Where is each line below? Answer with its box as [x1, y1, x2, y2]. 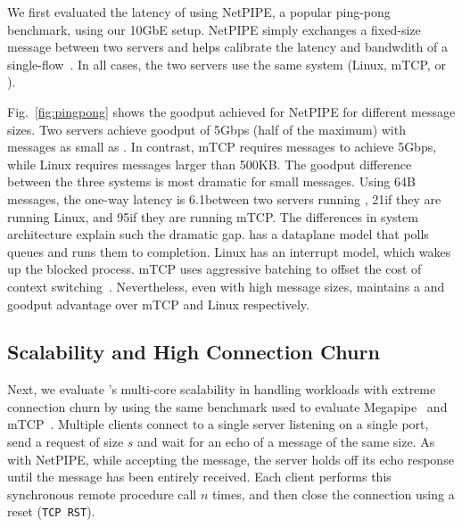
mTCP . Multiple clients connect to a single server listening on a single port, [7, 415, 429, 433]
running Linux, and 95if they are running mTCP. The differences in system [7, 207, 418, 226]
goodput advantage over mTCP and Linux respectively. [7, 294, 309, 313]
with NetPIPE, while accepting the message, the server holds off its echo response [7, 449, 454, 468]
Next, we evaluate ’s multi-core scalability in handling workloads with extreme [7, 380, 436, 399]
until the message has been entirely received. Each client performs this [7, 467, 392, 486]
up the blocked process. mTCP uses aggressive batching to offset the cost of [7, 259, 422, 278]
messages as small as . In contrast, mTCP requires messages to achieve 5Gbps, [7, 137, 437, 156]
